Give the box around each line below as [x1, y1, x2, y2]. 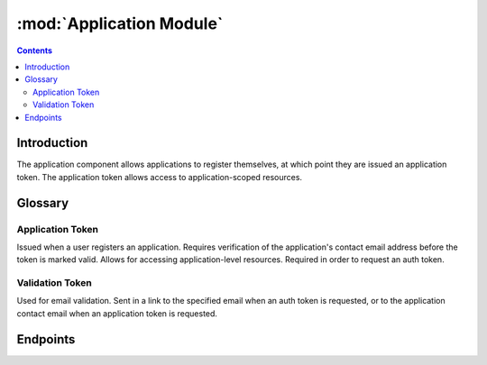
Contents [16, 45, 53, 56]
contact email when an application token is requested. [16, 307, 218, 319]
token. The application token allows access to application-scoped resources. [16, 171, 302, 182]
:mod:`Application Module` [16, 14, 224, 33]
